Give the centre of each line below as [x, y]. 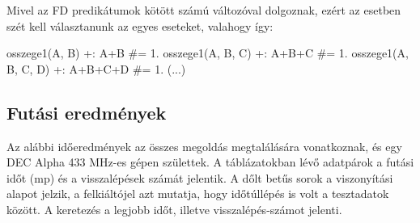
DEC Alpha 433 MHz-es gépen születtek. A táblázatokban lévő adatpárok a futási [210, 162]
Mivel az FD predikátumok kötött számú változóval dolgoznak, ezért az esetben [204, 10]
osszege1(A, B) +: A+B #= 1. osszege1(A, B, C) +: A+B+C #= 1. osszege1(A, [208, 53]
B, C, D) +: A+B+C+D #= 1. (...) [96, 68]
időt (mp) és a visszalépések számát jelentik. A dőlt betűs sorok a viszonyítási [200, 177]
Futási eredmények [87, 112]
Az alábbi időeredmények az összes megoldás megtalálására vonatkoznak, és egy [204, 146]
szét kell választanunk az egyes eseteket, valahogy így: [140, 25]
